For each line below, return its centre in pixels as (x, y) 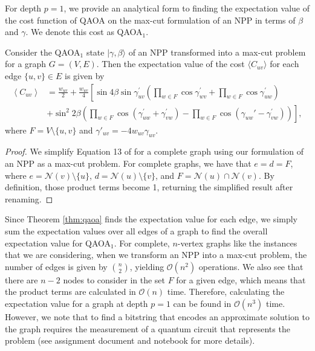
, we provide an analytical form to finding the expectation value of (187, 8)
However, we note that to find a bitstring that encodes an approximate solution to (157, 316)
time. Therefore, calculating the (226, 291)
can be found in (202, 303)
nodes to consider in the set (114, 279)
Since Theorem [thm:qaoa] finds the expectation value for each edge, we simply (151, 219)
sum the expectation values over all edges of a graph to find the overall (136, 230)
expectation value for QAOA (58, 243)
